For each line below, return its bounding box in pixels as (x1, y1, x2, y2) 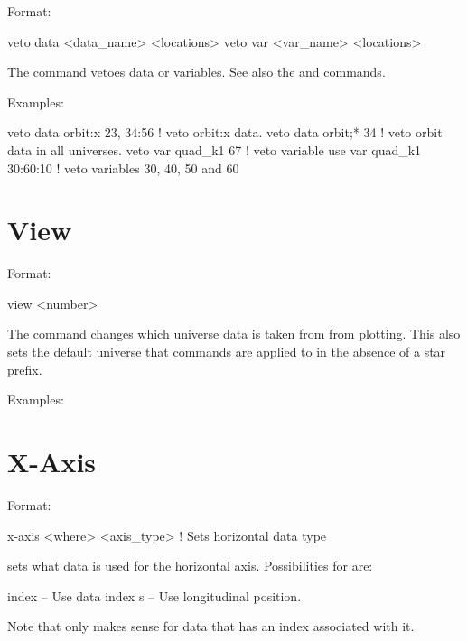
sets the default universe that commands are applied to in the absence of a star (7, 342, 446, 361)
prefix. (7, 359, 42, 378)
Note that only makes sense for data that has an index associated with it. (7, 617, 415, 636)
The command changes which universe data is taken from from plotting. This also (7, 324, 461, 343)
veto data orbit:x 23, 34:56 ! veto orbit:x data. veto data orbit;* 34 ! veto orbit (7, 123, 443, 142)
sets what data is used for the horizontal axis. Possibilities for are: (7, 556, 373, 575)
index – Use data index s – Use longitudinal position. (7, 586, 302, 605)
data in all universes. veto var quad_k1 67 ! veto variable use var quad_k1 (7, 140, 422, 159)
